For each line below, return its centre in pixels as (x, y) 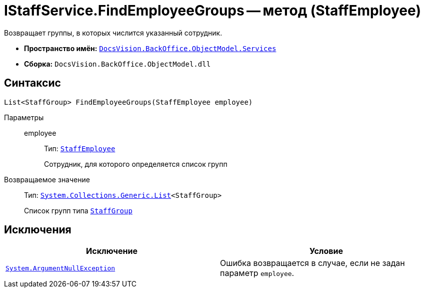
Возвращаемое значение (47, 179)
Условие (326, 251)
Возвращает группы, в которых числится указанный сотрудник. (113, 33)
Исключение (112, 251)
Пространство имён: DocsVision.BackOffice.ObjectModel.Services (150, 48)
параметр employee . (257, 273)
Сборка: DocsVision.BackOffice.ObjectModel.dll (117, 64)
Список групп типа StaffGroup (78, 210)
